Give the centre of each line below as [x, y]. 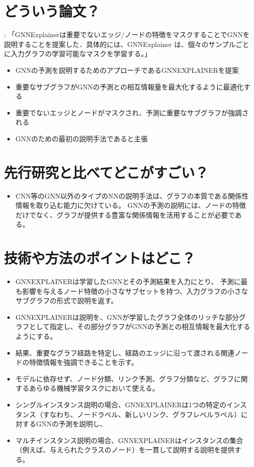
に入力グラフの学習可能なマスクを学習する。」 [78, 54]
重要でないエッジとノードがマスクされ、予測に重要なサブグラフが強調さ [132, 112]
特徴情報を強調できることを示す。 [84, 362]
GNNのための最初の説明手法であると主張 [81, 138]
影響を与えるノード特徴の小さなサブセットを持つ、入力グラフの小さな [135, 291]
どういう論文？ [52, 11]
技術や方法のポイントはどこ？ [100, 258]
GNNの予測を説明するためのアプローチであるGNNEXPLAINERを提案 [127, 70]
